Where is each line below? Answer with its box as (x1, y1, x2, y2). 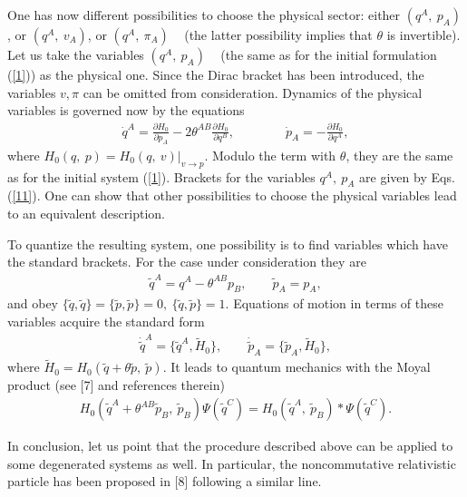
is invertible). (386, 25, 461, 44)
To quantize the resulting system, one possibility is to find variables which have (7, 234, 448, 253)
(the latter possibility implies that (184, 25, 373, 44)
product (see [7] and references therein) (7, 375, 225, 395)
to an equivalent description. (7, 203, 165, 222)
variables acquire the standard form (7, 311, 205, 330)
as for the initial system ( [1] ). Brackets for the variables (7, 167, 316, 186)
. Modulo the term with (204, 145, 336, 164)
